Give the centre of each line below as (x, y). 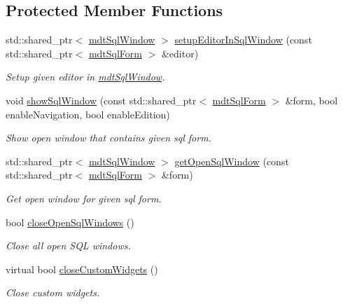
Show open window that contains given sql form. (108, 138)
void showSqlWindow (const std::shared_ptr (101, 100)
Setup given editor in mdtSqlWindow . (85, 77)
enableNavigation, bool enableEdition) (88, 114)
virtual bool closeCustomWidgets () (82, 269)
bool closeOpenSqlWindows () (70, 222)
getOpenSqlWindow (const (232, 161)
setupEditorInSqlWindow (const (243, 40)
